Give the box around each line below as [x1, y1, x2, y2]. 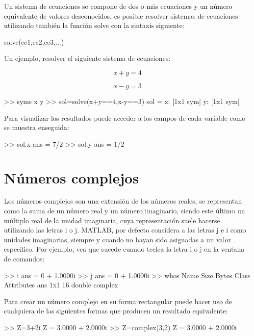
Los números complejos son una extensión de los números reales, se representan [4, 196, 242, 206]
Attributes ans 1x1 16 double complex [4, 280, 118, 290]
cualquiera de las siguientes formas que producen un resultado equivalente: [4, 306, 228, 316]
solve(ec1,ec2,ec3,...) [4, 36, 64, 47]
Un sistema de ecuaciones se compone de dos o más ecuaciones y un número [4, 1, 232, 11]
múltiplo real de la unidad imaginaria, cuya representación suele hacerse [4, 215, 220, 225]
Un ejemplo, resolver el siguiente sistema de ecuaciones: [4, 53, 171, 63]
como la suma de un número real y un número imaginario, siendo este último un [4, 206, 245, 216]
